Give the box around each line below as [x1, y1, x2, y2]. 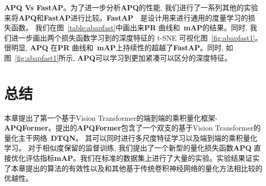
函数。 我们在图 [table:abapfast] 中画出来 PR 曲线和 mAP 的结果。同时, [11, 22, 248, 33]
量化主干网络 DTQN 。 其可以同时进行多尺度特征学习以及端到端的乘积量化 [4, 132, 257, 143]
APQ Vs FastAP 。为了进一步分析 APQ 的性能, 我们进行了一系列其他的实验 [4, 2, 258, 12]
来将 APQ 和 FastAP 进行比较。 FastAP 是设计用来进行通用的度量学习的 [4, 12, 249, 23]
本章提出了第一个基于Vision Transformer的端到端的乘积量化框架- [4, 112, 218, 123]
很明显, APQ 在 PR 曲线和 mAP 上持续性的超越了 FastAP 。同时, [4, 42, 224, 53]
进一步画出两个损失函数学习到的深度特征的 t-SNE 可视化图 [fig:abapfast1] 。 [11, 32, 262, 43]
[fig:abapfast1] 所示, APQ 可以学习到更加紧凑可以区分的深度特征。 [15, 52, 232, 63]
